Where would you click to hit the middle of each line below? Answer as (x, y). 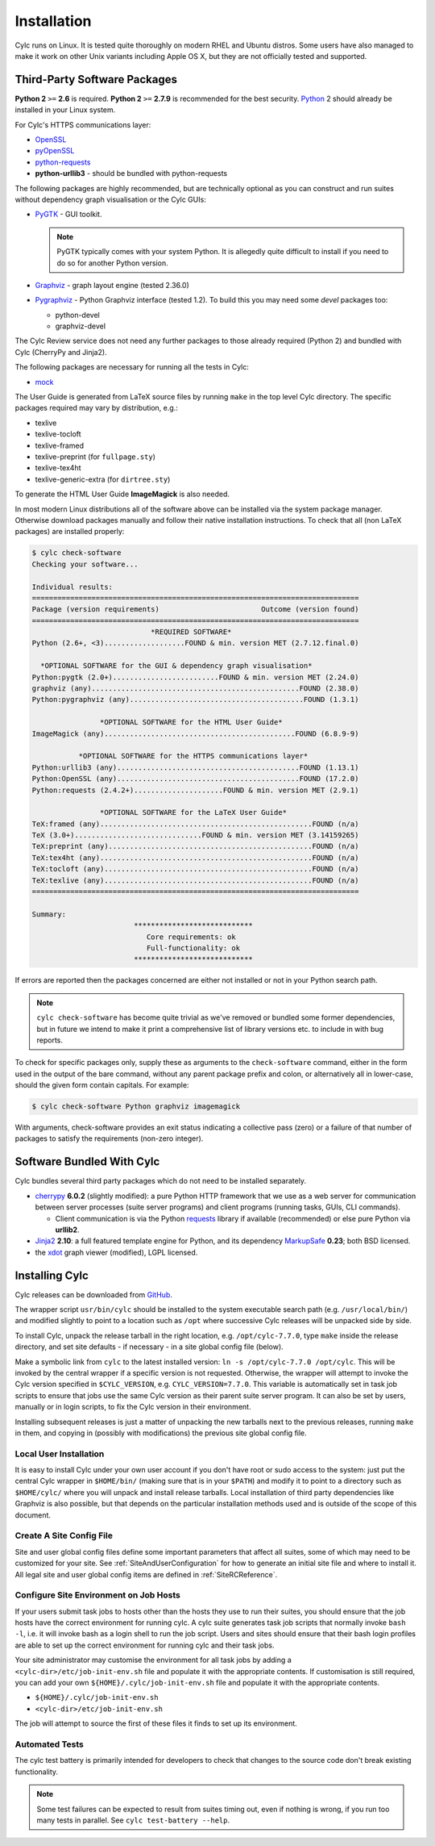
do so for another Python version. (112, 263)
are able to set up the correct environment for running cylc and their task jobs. (145, 1645)
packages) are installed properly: (70, 532)
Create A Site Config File (64, 1535)
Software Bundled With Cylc (87, 1162)
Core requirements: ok (191, 937)
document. (33, 1515)
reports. (50, 1040)
